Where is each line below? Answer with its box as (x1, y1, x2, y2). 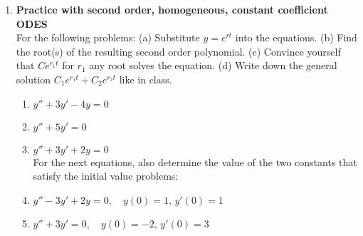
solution (16, 71, 51, 86)
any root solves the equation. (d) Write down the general (89, 58, 337, 73)
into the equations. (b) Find (235, 30, 357, 45)
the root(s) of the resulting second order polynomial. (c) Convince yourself (16, 43, 341, 58)
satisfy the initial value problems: (33, 168, 179, 183)
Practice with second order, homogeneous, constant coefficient (16, 2, 328, 16)
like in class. (119, 71, 172, 86)
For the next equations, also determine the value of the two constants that (33, 154, 357, 169)
